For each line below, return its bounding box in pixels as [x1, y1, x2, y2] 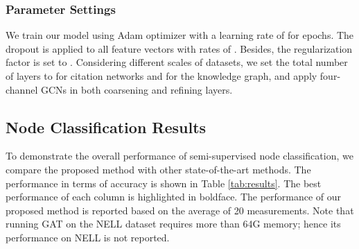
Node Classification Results [6, 116, 207, 137]
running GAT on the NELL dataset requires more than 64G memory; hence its [6, 216, 341, 231]
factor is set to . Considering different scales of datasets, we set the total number [6, 55, 348, 69]
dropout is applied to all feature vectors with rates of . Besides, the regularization [6, 41, 353, 55]
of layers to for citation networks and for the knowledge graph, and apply [6, 69, 317, 83]
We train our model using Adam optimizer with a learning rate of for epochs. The [6, 28, 354, 42]
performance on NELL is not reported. [6, 230, 170, 244]
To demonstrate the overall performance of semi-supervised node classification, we [6, 148, 353, 163]
